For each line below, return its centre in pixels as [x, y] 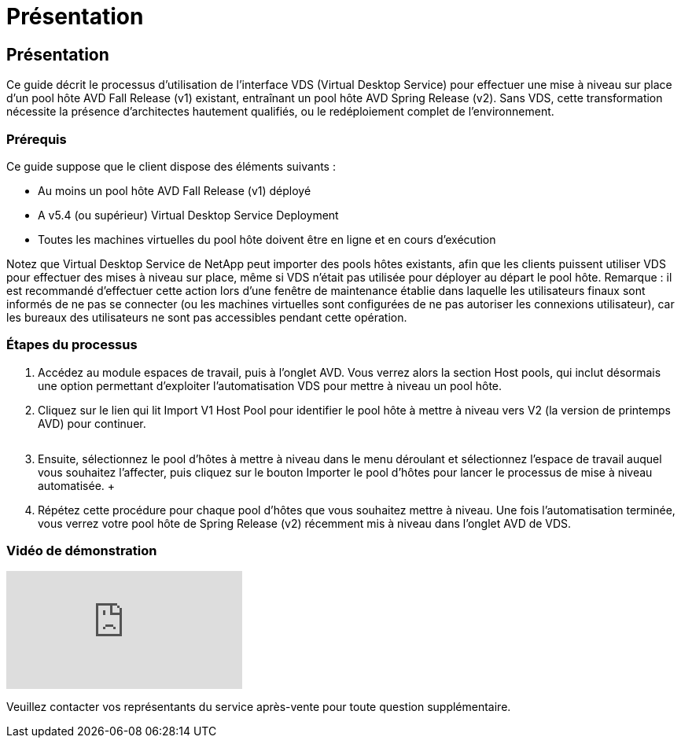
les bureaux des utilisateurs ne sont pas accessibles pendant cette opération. [207, 317]
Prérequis [37, 139]
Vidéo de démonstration [82, 551]
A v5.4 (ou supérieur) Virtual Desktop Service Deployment [188, 215]
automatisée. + [77, 485]
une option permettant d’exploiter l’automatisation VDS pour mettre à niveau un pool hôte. [270, 385]
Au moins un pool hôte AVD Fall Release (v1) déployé [175, 190]
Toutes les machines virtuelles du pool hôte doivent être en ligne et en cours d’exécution [267, 239]
